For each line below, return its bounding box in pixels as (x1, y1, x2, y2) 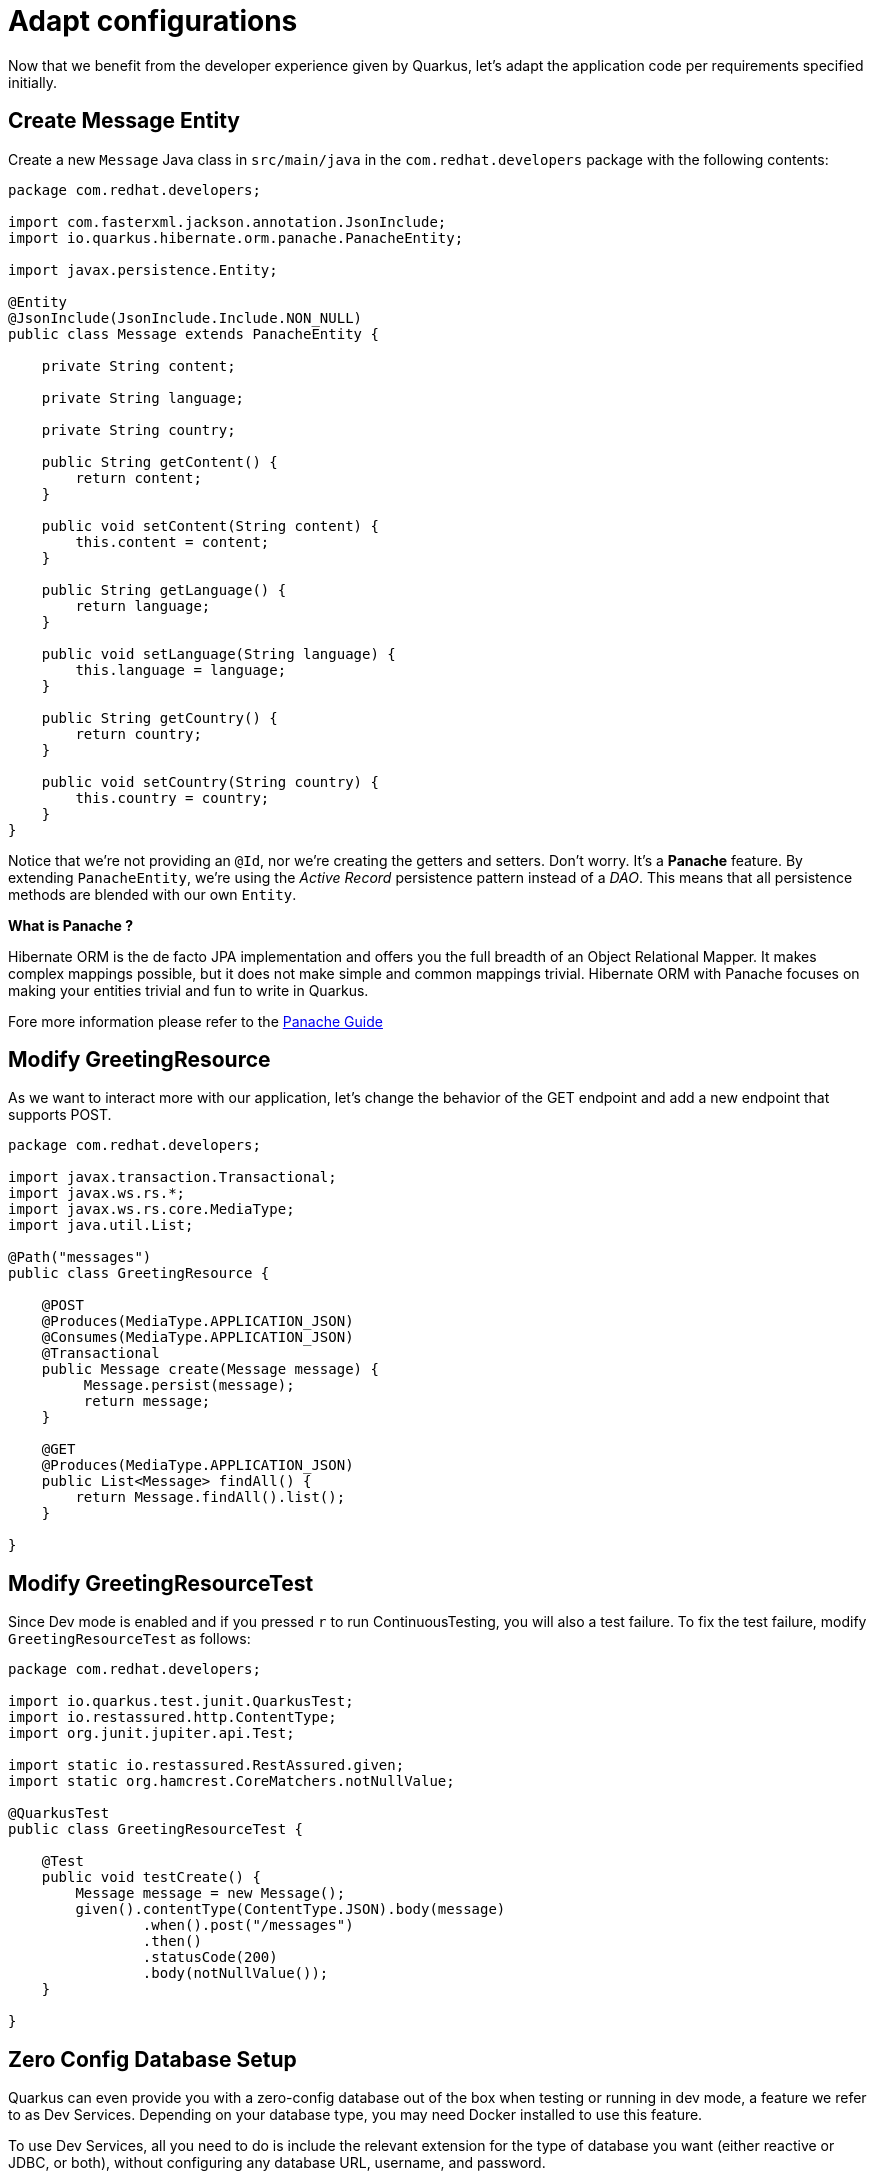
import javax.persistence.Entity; (8, 261, 278, 278)
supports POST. (8, 1106, 112, 1124)
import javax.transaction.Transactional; (8, 1169, 337, 1186)
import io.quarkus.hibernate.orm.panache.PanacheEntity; (8, 229, 464, 246)
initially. (8, 73, 58, 91)
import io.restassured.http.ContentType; (8, 1709, 337, 1726)
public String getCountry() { (41, 709, 278, 726)
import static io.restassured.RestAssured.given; (8, 1757, 405, 1774)
